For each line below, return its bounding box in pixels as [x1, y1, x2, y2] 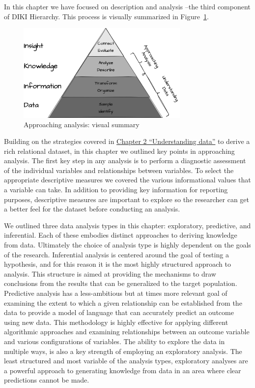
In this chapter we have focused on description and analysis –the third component [4, 1, 251, 11]
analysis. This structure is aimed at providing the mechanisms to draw [4, 268, 216, 279]
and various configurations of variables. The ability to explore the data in [4, 336, 225, 346]
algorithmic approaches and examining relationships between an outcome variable [4, 326, 250, 337]
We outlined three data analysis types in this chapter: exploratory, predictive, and [4, 220, 251, 230]
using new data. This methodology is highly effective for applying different [4, 317, 228, 327]
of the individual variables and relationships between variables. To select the [4, 165, 234, 175]
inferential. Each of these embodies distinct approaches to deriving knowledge [4, 230, 237, 240]
